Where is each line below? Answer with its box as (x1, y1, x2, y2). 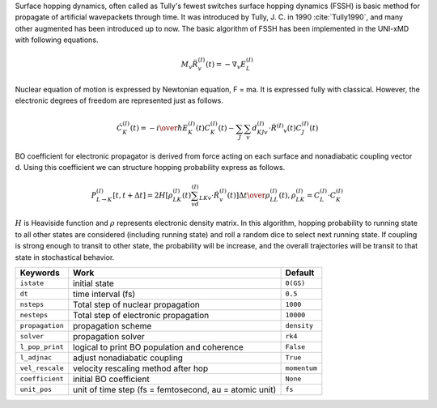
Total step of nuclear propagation (73, 299, 200, 310)
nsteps (19, 300, 45, 309)
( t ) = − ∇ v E (205, 60, 247, 70)
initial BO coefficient (73, 373, 150, 385)
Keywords (19, 267, 60, 278)
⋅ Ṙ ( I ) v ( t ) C (268, 122, 303, 135)
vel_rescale (19, 364, 64, 372)
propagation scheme (73, 320, 152, 331)
